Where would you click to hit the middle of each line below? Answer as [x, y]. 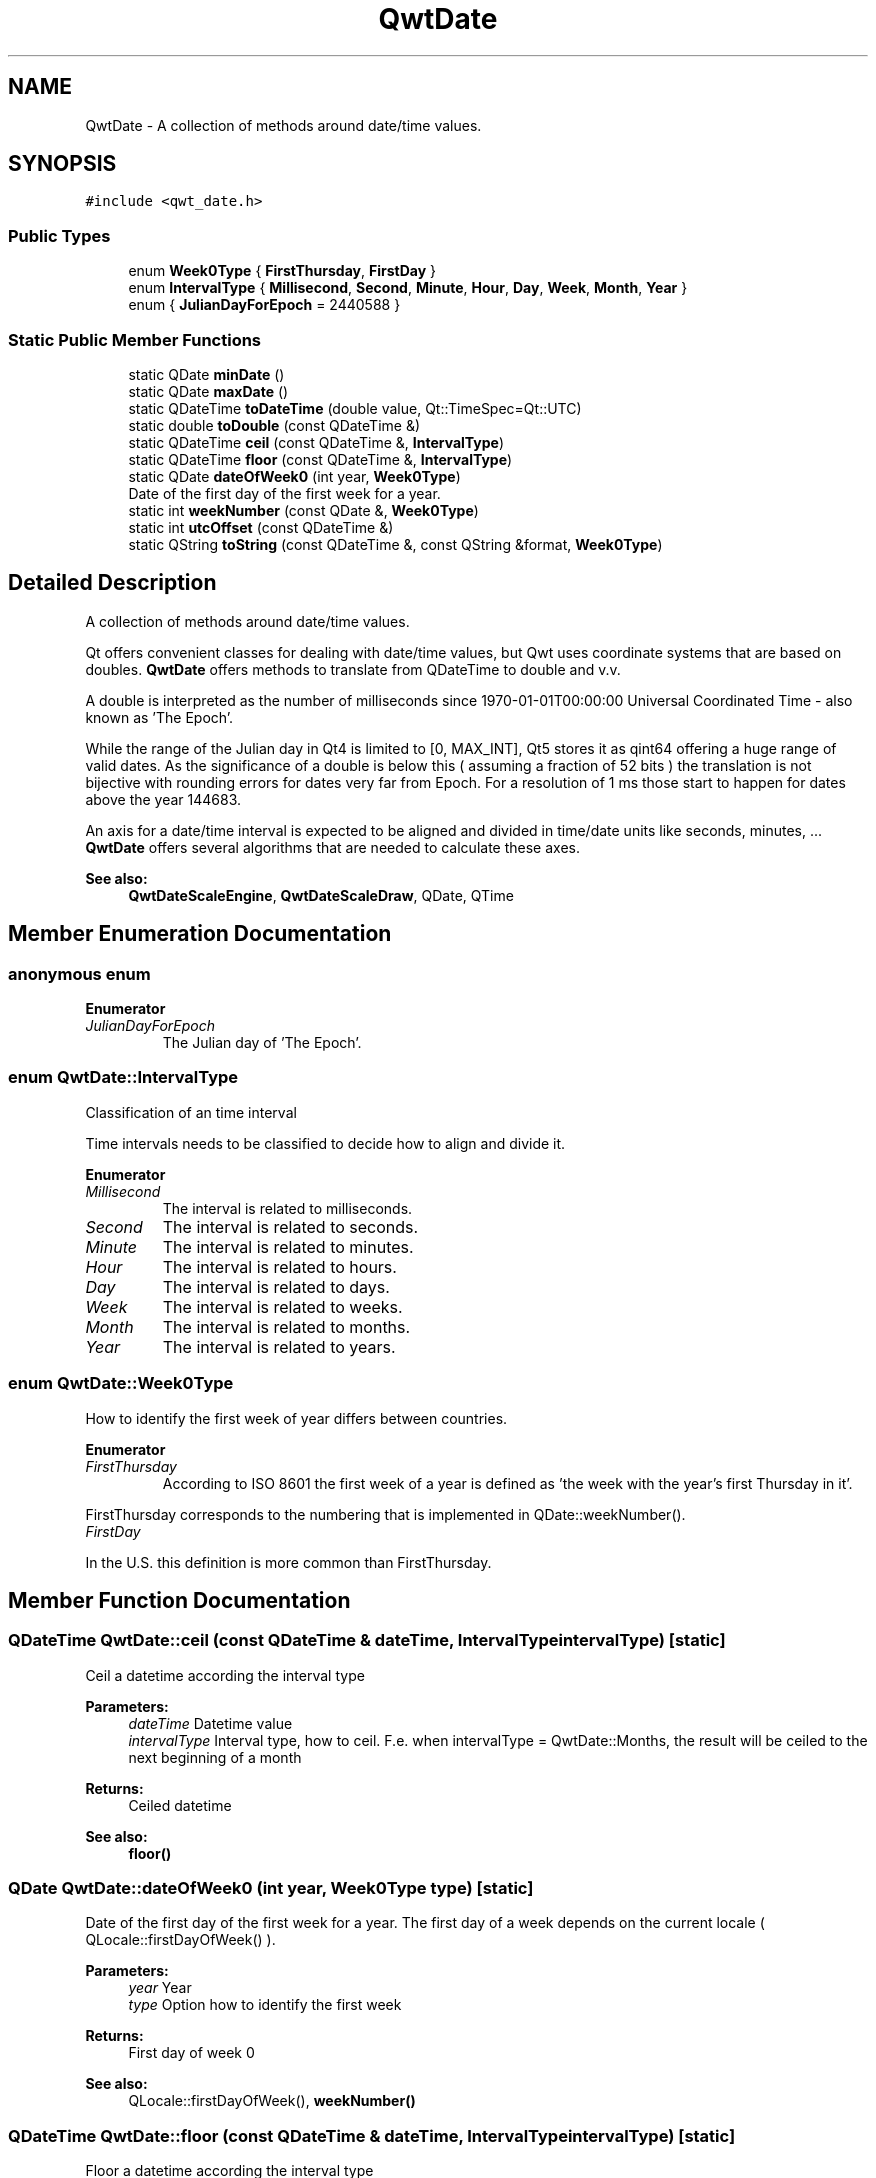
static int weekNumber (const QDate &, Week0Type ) [303, 510]
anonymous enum [79, 973]
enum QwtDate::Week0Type [121, 1383]
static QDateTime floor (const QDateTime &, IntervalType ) [320, 459]
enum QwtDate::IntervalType [123, 1077]
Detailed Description [112, 583]
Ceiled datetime [180, 1805]
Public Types [59, 235]
